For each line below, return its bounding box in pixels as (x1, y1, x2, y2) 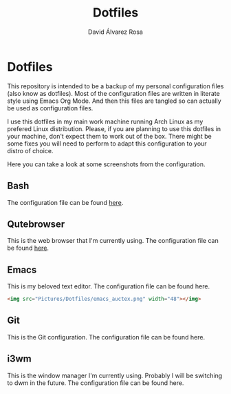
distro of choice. (7, 146, 54, 155)
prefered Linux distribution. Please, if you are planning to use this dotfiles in (7, 124, 221, 132)
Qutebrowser (7, 218, 65, 230)
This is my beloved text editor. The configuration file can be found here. (7, 282, 210, 290)
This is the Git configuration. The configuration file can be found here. (7, 333, 205, 341)
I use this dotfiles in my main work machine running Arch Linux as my (7, 117, 203, 126)
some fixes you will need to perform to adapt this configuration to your (7, 139, 208, 148)
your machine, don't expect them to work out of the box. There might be (7, 132, 212, 140)
